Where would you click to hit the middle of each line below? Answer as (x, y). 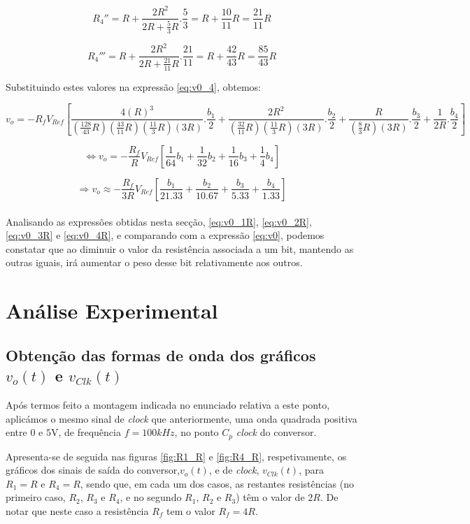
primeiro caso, (36, 497)
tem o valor (191, 510)
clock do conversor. (276, 432)
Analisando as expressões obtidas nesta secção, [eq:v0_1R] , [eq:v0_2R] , (159, 221)
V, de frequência (86, 432)
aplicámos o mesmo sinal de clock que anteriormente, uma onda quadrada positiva (181, 418)
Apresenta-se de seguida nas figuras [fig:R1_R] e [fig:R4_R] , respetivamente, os (176, 456)
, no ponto (197, 432)
